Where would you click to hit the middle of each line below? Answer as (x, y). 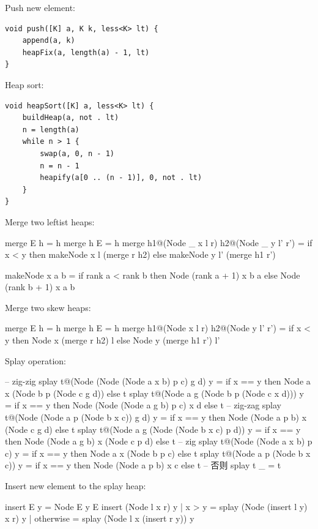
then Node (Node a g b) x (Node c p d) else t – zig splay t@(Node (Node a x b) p (159, 441)
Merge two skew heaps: (48, 307)
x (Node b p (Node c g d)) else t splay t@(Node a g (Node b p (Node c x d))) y (154, 393)
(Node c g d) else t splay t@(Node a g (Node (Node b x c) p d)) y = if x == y (153, 429)
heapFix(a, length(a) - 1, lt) (86, 52)
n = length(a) (51, 129)
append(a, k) (49, 41)
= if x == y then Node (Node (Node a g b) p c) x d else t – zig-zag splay (143, 405)
